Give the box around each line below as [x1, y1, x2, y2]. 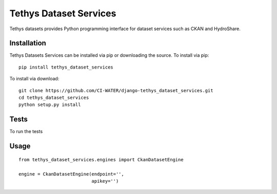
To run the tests [9, 128, 43, 135]
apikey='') [91, 178, 119, 184]
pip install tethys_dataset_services [18, 64, 114, 70]
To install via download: [9, 76, 60, 82]
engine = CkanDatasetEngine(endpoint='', [18, 171, 124, 177]
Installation [9, 39, 46, 48]
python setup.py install [18, 102, 81, 107]
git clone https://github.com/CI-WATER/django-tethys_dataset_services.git [18, 88, 213, 93]
